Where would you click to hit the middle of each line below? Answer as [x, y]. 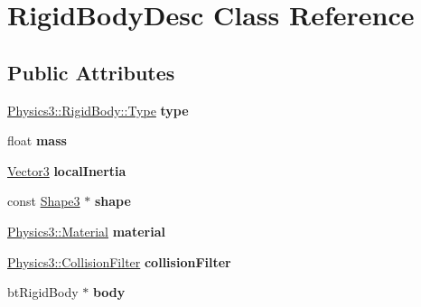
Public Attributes [91, 72]
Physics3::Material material [86, 231]
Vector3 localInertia [67, 170]
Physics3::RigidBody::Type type [98, 110]
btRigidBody [43, 292]
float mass [37, 140]
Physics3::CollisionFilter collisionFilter [119, 261]
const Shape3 [44, 201]
